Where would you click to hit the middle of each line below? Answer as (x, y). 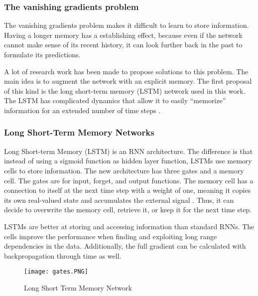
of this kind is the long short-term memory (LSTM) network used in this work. (125, 90)
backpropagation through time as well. (63, 255)
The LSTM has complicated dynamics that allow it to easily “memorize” (115, 100)
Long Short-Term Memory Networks (79, 132)
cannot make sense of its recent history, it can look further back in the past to (123, 45)
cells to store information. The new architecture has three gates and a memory (124, 170)
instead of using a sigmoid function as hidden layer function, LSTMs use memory (128, 161)
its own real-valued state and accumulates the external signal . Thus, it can (119, 200)
